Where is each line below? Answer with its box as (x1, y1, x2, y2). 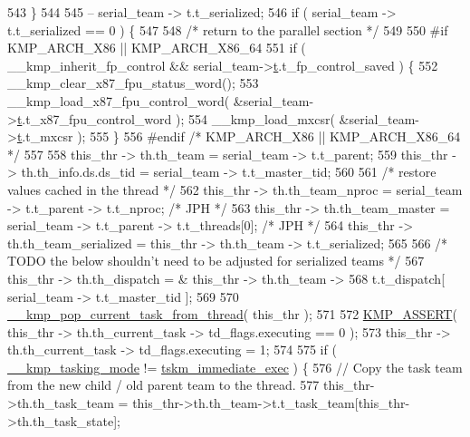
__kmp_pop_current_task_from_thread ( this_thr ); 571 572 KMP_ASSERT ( (7, 305, 457, 324)
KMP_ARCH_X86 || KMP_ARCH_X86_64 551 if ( (7, 38, 306, 57)
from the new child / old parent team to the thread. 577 (7, 375, 320, 394)
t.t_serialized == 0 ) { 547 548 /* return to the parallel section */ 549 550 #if (7, 20, 448, 39)
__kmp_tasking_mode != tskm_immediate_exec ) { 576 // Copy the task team (7, 357, 463, 376)
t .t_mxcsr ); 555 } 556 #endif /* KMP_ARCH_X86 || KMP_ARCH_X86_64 (16, 127, 461, 146)
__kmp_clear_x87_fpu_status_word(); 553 (7, 73, 259, 92)
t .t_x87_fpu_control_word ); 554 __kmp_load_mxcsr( (16, 109, 335, 128)
